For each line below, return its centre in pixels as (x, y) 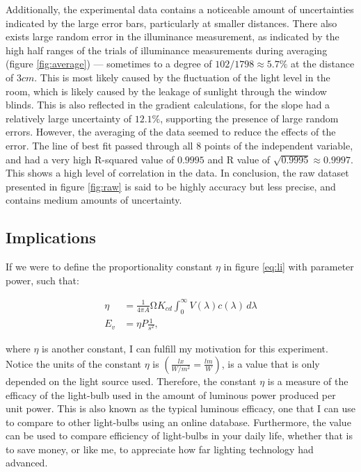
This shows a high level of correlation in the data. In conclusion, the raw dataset (177, 173)
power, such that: (42, 280)
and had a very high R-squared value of (90, 159)
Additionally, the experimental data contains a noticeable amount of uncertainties (180, 9)
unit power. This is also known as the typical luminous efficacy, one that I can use (180, 408)
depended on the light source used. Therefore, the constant (131, 381)
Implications (51, 237)
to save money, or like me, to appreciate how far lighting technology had (160, 449)
